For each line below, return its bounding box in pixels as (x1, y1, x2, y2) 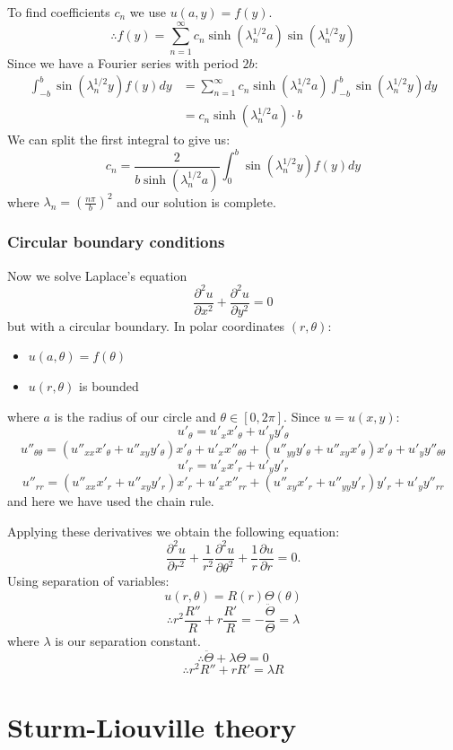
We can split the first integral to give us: (7, 130, 231, 149)
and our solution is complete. (117, 192, 276, 211)
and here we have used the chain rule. (7, 492, 214, 510)
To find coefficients (7, 3, 110, 21)
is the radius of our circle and (54, 406, 216, 425)
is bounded (79, 376, 139, 395)
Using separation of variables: (7, 571, 170, 590)
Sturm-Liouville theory (7, 709, 297, 746)
